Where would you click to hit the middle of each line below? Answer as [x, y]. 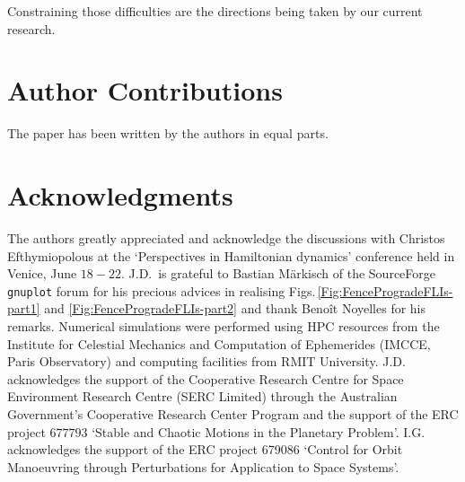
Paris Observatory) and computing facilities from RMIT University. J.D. [206, 361]
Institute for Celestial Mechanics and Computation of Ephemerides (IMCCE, [219, 343]
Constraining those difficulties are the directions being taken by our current [215, 11]
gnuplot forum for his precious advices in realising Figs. [162, 290]
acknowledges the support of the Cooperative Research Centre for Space [206, 378]
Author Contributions [145, 90]
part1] [24, 308]
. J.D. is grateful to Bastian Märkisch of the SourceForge [278, 273]
